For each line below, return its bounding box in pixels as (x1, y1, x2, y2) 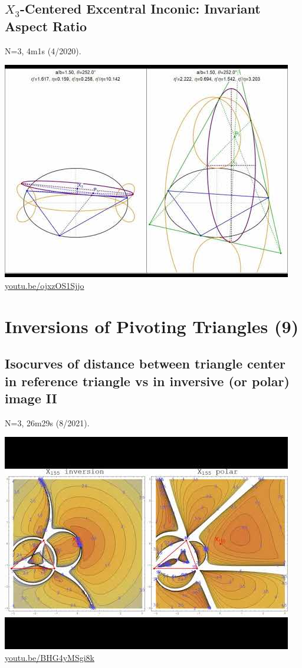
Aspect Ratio (5, 17, 87, 35)
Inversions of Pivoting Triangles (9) (5, 314, 299, 338)
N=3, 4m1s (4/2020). (5, 44, 81, 57)
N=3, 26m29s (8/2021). (5, 416, 90, 429)
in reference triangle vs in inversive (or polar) (5, 371, 290, 390)
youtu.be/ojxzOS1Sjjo (5, 279, 84, 291)
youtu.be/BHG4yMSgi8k (5, 651, 94, 663)
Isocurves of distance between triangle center (5, 354, 286, 373)
